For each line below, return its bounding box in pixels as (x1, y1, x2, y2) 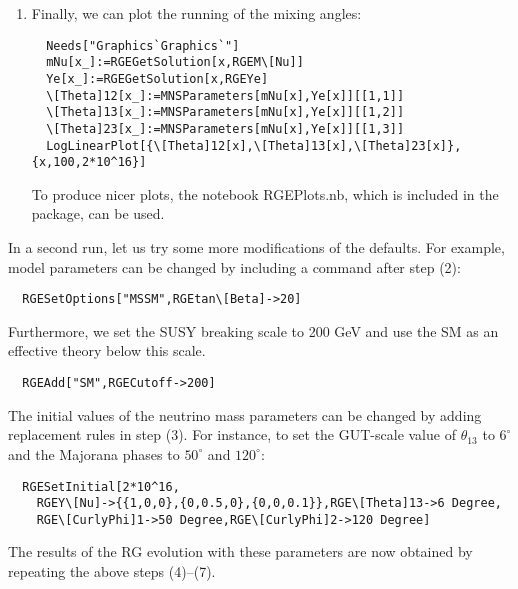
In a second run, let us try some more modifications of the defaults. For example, (8, 237, 505, 258)
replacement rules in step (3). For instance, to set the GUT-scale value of (8, 424, 456, 445)
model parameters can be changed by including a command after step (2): (8, 256, 461, 277)
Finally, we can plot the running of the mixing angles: (31, 3, 362, 23)
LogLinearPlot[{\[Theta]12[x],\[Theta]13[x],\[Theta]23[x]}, (46, 138, 462, 153)
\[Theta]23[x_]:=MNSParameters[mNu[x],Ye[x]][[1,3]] (46, 121, 405, 136)
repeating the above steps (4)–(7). (8, 561, 216, 582)
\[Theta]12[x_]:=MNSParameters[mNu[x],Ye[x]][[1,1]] (46, 88, 405, 103)
